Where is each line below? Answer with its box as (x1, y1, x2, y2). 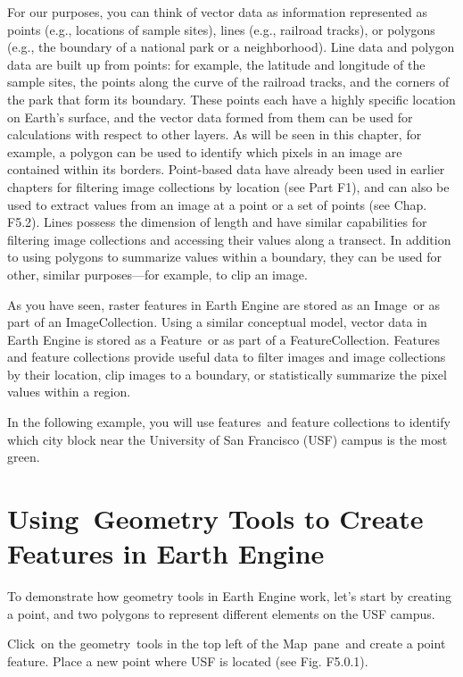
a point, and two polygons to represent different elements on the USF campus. (7, 604, 435, 623)
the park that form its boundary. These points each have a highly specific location (7, 89, 456, 108)
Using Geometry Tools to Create (7, 500, 424, 537)
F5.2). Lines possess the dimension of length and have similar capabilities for (7, 213, 427, 231)
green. (7, 447, 40, 466)
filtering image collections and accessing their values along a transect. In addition (7, 230, 451, 248)
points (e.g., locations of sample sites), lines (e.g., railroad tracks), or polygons (7, 20, 435, 38)
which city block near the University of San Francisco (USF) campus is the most (7, 430, 448, 448)
